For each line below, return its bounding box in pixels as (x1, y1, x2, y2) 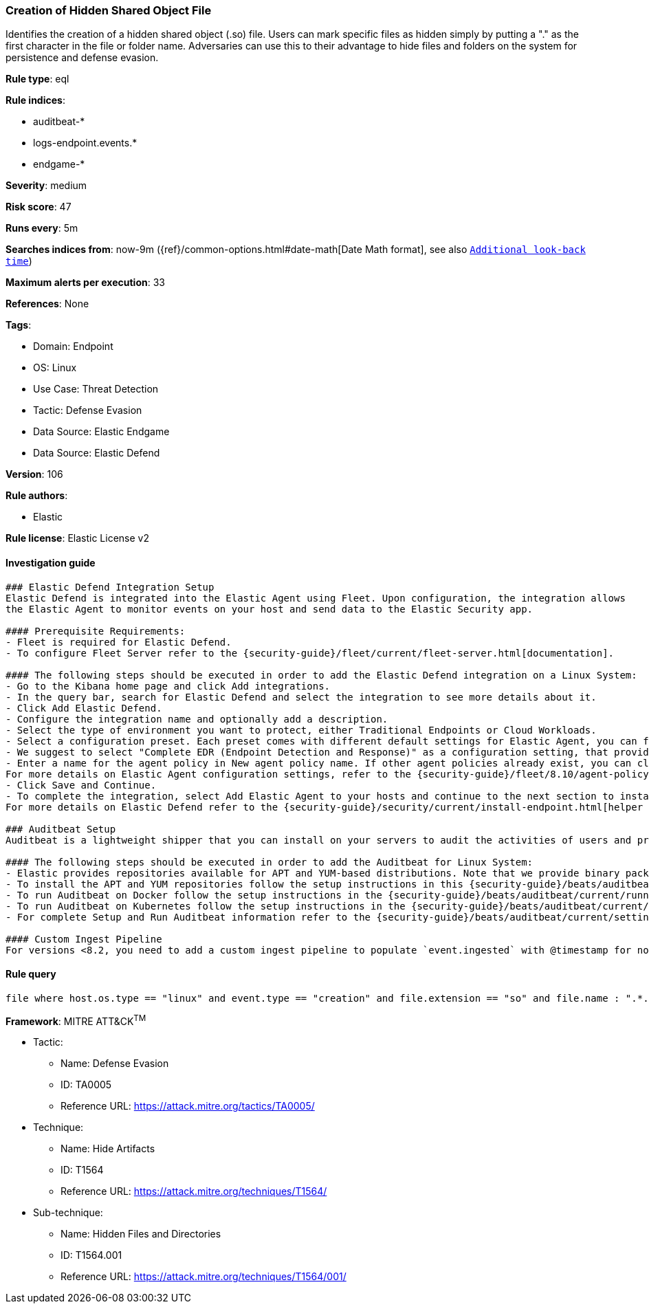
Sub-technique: (33, 1207, 103, 1219)
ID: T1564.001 (60, 1249, 122, 1262)
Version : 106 (5, 468, 63, 481)
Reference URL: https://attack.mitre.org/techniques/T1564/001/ (60, 1270, 346, 1283)
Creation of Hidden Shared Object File (5, 3, 212, 17)
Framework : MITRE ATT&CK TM (5, 1013, 146, 1027)
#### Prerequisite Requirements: (5, 625, 186, 637)
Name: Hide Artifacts (60, 1143, 155, 1155)
